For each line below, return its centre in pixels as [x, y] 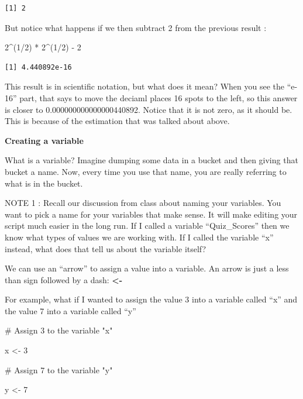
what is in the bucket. [44, 183]
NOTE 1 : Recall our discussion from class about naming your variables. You [143, 203]
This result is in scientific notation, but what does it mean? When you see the [145, 86]
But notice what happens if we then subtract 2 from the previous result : [136, 27]
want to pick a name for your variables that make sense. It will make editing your [151, 214]
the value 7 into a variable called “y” [70, 310]
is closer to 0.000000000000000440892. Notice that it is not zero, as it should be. [149, 109]
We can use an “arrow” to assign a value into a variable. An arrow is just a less [147, 268]
